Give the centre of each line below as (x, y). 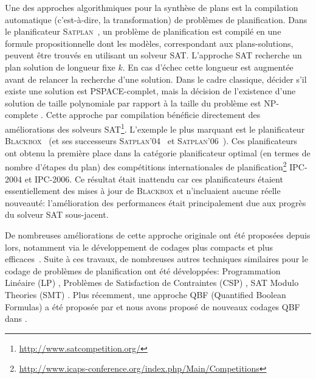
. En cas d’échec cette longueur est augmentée (208, 67)
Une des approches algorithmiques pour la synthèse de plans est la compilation (152, 7)
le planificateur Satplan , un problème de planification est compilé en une (143, 31)
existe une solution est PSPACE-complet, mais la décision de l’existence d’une (150, 91)
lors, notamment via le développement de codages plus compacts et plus (139, 247)
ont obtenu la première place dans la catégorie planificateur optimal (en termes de (158, 152)
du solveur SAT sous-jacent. (57, 214)
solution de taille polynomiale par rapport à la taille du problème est (133, 103)
